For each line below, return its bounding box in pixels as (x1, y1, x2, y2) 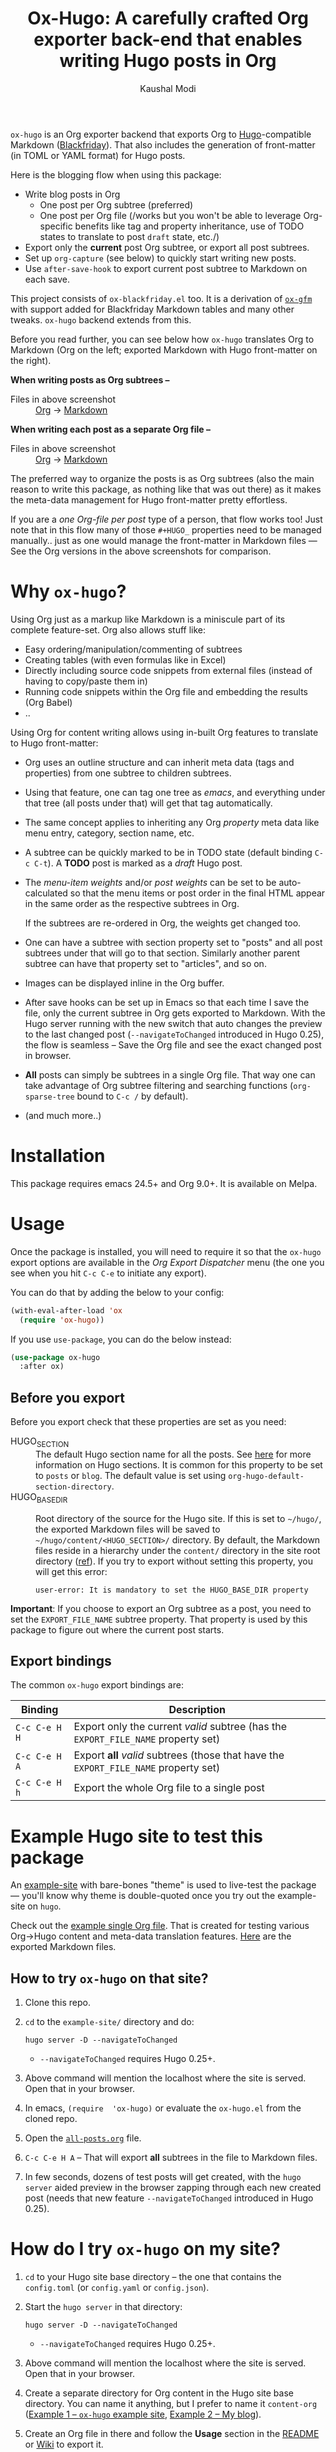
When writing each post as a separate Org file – (10, 423, 211, 435)
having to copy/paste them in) (24, 675, 148, 687)
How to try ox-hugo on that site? (10, 1970, 209, 1987)
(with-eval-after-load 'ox (10, 1305, 123, 1316)
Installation (10, 1145, 106, 1167)
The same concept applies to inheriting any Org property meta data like (24, 816, 320, 828)
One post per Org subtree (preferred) (39, 198, 194, 211)
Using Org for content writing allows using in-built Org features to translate (10, 726, 319, 738)
